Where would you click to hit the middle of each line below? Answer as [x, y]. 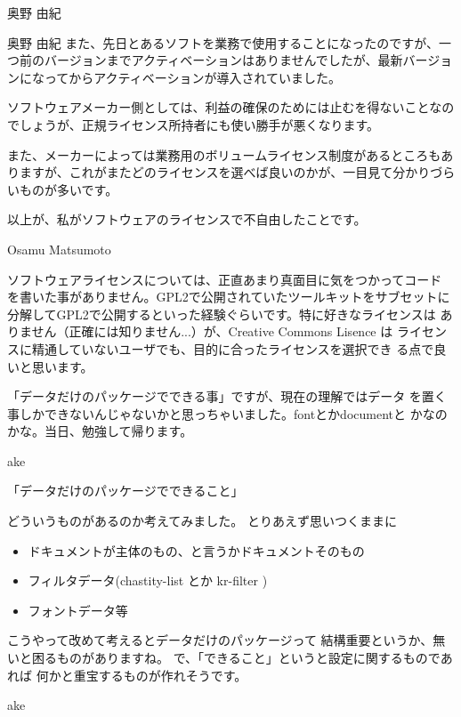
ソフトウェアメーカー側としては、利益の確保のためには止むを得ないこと [218, 107]
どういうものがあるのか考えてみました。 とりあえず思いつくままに [202, 521]
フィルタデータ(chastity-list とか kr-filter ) [148, 580]
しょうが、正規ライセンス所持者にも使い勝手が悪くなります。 [199, 124]
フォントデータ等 [78, 610]
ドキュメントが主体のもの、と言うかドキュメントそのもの [196, 550]
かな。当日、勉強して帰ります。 [100, 431]
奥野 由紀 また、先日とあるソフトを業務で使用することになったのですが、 [223, 42]
